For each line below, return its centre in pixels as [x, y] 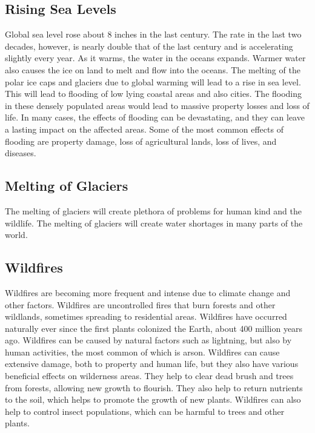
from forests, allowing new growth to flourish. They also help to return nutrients [154, 387]
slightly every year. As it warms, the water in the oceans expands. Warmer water [155, 58]
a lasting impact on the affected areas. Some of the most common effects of [144, 129]
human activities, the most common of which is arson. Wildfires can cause [142, 352]
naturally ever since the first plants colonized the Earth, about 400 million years [154, 328]
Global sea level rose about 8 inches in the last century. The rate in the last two [153, 34]
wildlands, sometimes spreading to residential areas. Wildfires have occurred [146, 316]
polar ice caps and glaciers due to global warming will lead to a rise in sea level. [153, 81]
